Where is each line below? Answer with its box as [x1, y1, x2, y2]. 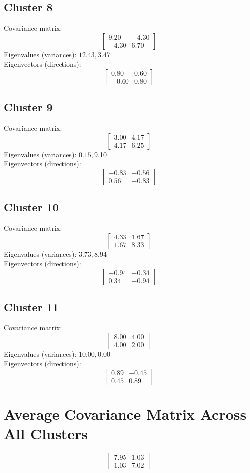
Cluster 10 [4, 199, 59, 215]
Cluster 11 [4, 299, 59, 315]
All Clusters [4, 423, 88, 444]
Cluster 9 [4, 99, 53, 115]
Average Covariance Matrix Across [4, 404, 247, 424]
